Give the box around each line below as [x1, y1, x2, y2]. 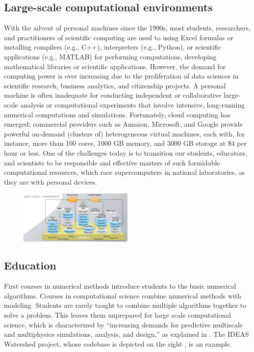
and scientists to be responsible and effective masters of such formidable [4, 157, 220, 167]
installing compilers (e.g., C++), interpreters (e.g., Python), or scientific [4, 42, 221, 52]
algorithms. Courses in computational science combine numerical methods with [4, 290, 241, 300]
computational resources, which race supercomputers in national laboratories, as [4, 167, 245, 177]
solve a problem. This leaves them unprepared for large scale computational [4, 310, 231, 320]
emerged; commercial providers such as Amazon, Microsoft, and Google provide [4, 119, 243, 129]
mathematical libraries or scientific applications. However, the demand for [4, 61, 226, 71]
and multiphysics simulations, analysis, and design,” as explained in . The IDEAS [4, 329, 249, 339]
